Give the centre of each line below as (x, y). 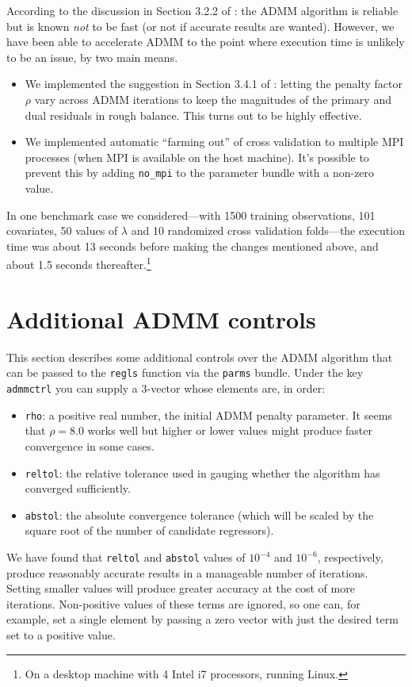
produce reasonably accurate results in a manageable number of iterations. (187, 572)
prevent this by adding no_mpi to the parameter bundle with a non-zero (200, 173)
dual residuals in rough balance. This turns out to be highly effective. (193, 115)
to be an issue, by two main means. (92, 57)
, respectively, (350, 557)
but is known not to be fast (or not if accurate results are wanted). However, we (200, 26)
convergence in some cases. (90, 445)
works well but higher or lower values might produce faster (230, 430)
